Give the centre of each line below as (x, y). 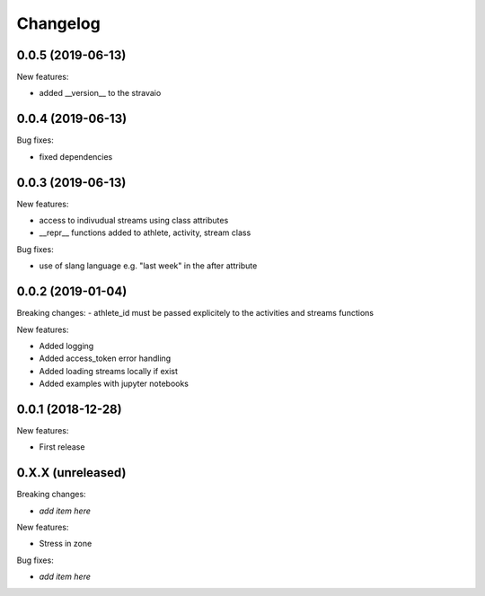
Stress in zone (66, 544)
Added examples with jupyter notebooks (114, 384)
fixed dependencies (76, 156)
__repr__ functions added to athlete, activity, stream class (145, 232)
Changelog (58, 23)
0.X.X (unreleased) (71, 473)
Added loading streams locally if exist (109, 371)
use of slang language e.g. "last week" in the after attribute (148, 266)
